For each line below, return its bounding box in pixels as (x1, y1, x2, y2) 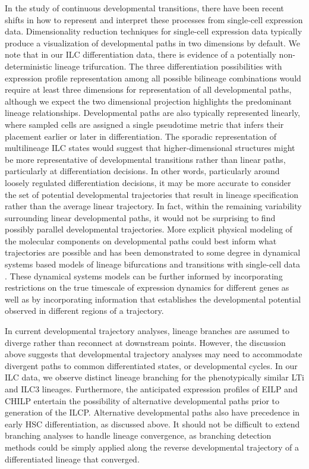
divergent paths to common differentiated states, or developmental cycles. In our (5, 359, 298, 372)
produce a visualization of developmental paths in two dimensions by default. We (5, 36, 300, 49)
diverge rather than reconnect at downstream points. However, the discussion (5, 336, 286, 348)
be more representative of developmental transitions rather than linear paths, (5, 153, 286, 165)
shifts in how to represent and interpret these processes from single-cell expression (5, 13, 303, 26)
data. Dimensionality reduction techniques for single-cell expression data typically (5, 25, 302, 37)
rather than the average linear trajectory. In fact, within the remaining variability (5, 200, 302, 212)
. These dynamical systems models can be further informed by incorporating (5, 269, 283, 282)
